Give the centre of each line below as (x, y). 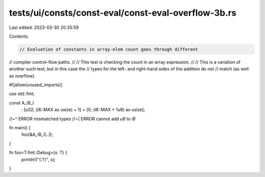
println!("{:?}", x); (39, 159)
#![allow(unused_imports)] (36, 85)
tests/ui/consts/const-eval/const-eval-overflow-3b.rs (123, 13)
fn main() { (20, 128)
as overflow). (22, 76)
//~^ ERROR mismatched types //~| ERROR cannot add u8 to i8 (72, 119)
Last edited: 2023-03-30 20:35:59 (44, 27)
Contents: (19, 36)
